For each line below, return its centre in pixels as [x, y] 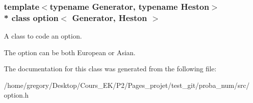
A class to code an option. [43, 36]
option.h [16, 94]
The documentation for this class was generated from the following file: [110, 69]
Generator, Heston [109, 17]
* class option [31, 17]
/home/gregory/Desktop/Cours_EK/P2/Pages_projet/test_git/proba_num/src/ [127, 85]
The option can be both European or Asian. [70, 52]
